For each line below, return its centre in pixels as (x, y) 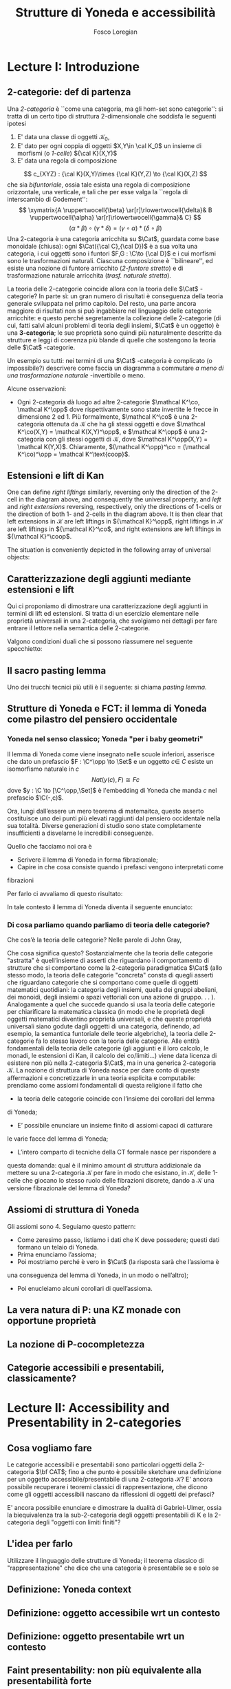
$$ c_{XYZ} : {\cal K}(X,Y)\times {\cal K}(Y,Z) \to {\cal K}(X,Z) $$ (115, 174)
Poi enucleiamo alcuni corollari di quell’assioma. (85, 1288)
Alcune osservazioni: (37, 388)
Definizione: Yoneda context (69, 1589)
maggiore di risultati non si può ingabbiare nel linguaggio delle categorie (109, 311)
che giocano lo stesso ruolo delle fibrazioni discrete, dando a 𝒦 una (118, 1180)
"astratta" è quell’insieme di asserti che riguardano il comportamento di (108, 960)
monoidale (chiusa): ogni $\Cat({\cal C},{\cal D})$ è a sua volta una (102, 246)
